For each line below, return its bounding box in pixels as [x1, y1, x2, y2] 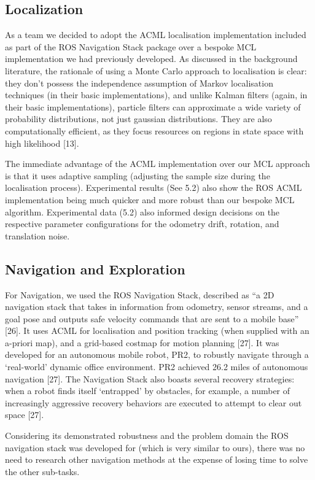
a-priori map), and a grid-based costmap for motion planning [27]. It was [5, 336, 279, 349]
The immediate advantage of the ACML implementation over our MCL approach [5, 157, 310, 170]
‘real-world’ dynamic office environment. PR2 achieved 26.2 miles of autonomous [5, 360, 308, 373]
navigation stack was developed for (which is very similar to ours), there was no [5, 441, 305, 454]
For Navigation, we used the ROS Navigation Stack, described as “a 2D [5, 288, 274, 301]
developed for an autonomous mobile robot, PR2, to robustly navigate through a [5, 348, 309, 361]
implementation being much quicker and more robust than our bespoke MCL [5, 193, 295, 206]
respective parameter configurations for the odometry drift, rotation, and [5, 217, 279, 230]
